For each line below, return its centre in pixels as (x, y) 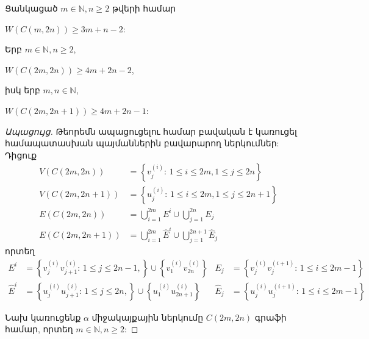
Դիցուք (21, 155)
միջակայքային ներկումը (148, 317)
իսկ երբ (23, 90)
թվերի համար (144, 8)
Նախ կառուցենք (43, 317)
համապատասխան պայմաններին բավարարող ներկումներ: (142, 143)
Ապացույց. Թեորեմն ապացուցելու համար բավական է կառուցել (151, 131)
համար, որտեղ (39, 329)
